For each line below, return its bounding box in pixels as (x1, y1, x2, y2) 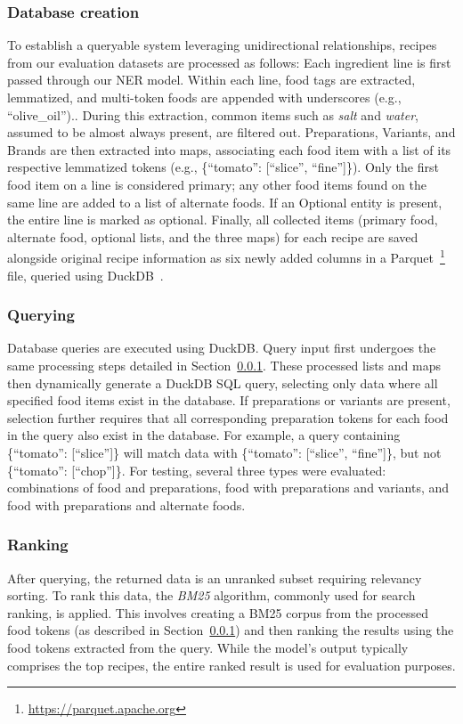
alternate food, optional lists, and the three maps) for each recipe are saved (7, 227, 418, 246)
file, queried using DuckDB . (7, 265, 164, 284)
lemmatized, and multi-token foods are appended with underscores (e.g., (7, 88, 402, 106)
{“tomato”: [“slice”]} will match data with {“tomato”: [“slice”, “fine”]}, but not (7, 443, 442, 461)
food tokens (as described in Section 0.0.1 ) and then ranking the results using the (7, 621, 454, 639)
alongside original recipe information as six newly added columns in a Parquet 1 (7, 246, 445, 266)
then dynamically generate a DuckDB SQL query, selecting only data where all (7, 373, 438, 392)
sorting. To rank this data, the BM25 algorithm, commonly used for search (7, 586, 416, 605)
